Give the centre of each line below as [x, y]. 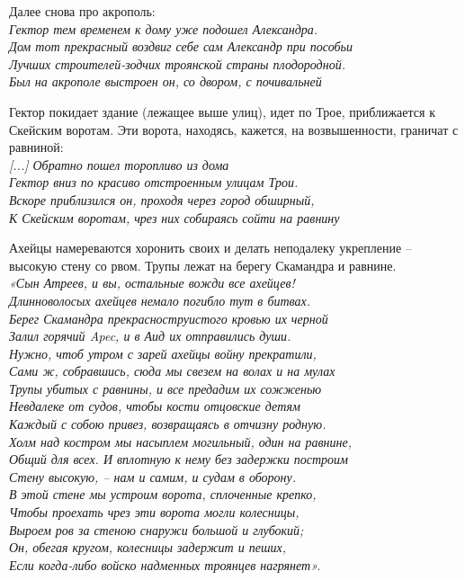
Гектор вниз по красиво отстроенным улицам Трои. [154, 182]
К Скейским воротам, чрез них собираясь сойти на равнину [174, 217]
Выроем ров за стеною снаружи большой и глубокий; [156, 529]
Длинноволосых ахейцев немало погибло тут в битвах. [160, 300]
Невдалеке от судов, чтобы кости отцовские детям [155, 406]
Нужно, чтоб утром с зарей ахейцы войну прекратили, [163, 353]
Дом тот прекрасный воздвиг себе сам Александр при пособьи [181, 46]
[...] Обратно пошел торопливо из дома [119, 164]
